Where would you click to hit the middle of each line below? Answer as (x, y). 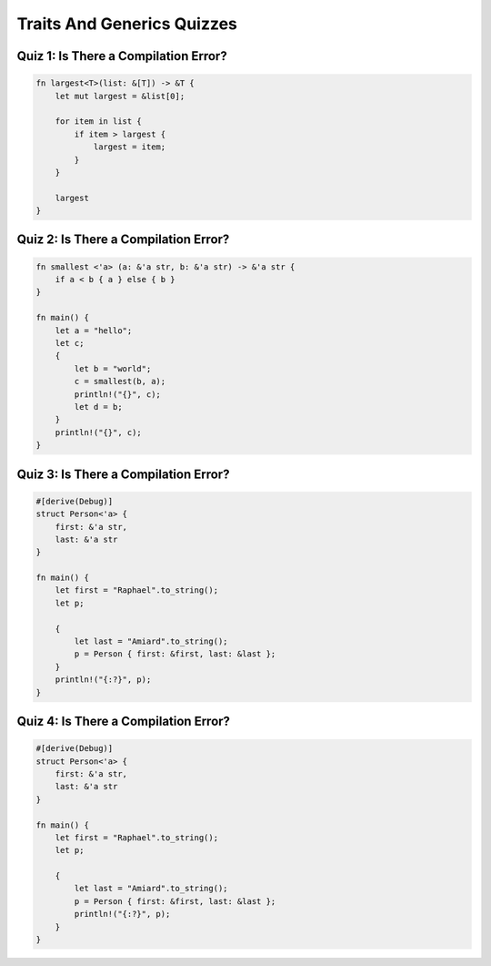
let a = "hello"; (94, 330)
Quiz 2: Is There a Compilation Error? (123, 240)
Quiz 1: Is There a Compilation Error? (122, 56)
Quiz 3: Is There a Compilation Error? (123, 474)
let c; (70, 343)
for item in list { (99, 122)
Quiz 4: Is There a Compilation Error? (124, 721)
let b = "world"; (113, 368)
